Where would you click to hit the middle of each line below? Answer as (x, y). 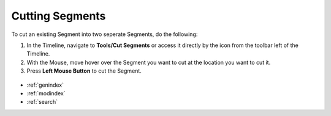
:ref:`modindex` (46, 93)
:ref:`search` (42, 102)
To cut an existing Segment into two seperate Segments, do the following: (105, 34)
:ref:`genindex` (45, 85)
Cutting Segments (59, 16)
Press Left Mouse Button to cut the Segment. (84, 71)
